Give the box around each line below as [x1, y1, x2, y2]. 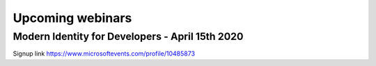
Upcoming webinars [13, 10, 132, 25]
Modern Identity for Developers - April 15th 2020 [13, 30, 244, 43]
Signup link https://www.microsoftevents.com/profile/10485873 [13, 49, 195, 58]
